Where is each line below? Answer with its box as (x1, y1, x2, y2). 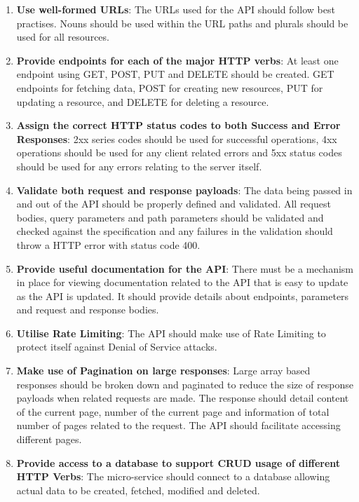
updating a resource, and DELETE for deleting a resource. (16, 94, 269, 109)
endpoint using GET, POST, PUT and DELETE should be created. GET (16, 67, 334, 81)
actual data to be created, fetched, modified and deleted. (16, 482, 260, 497)
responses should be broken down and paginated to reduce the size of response (16, 376, 353, 391)
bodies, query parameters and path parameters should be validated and (16, 210, 324, 224)
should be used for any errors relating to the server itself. (16, 158, 262, 173)
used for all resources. (16, 29, 109, 44)
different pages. (16, 432, 82, 447)
